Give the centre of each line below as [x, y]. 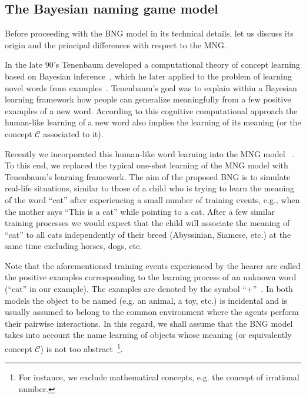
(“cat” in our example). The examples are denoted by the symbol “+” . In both [149, 289]
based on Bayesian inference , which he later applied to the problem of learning [148, 76]
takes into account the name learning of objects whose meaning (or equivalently [148, 335]
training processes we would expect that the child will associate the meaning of [147, 223]
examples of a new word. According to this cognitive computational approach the [151, 110]
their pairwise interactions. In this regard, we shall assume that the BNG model [149, 323]
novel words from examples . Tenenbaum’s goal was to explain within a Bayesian [151, 87]
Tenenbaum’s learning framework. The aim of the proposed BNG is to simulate [148, 176]
